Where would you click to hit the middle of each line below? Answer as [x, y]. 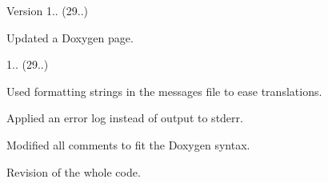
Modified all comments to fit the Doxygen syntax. [128, 144]
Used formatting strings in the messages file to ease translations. [164, 91]
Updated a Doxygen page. [70, 37]
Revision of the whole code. [74, 171]
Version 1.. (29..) [48, 10]
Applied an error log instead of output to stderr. [125, 118]
